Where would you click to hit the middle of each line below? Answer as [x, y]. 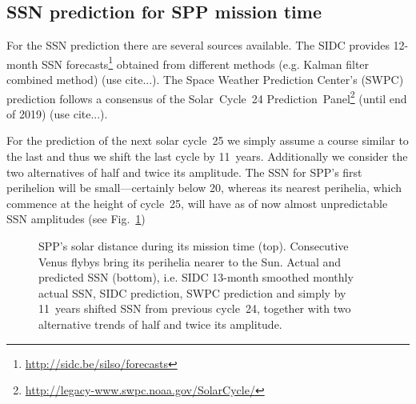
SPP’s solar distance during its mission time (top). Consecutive [194, 246]
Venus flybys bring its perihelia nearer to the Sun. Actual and [190, 261]
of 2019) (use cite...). [57, 113]
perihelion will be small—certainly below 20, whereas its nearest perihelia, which [204, 188]
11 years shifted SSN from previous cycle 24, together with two [195, 308]
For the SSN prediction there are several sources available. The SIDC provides [198, 45]
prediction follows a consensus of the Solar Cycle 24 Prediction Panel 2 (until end [207, 97]
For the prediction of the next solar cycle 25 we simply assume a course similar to [208, 140]
